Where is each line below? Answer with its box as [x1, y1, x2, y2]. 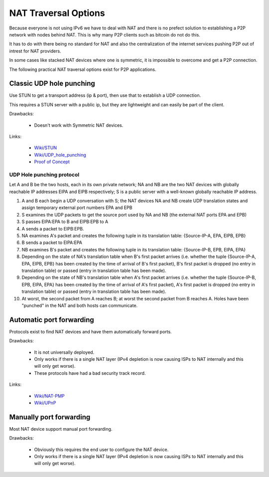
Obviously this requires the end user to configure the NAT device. [34, 447, 169, 453]
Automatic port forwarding [9, 315, 94, 324]
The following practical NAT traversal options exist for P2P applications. [9, 66, 156, 72]
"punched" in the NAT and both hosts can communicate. [21, 302, 138, 308]
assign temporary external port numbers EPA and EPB [21, 205, 133, 211]
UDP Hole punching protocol [9, 171, 80, 178]
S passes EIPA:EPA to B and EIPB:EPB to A [21, 219, 109, 225]
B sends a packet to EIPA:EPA [21, 239, 82, 245]
